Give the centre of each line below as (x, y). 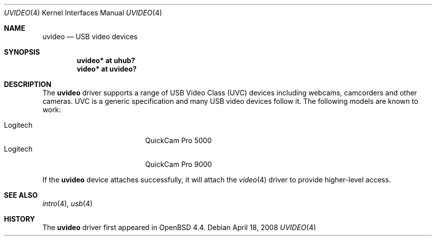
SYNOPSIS (22, 52)
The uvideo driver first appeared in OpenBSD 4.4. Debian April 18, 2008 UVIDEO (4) (179, 227)
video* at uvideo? (107, 69)
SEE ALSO (21, 195)
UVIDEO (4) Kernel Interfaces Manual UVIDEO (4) (83, 13)
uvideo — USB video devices (90, 37)
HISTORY (20, 219)
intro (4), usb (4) (67, 203)
